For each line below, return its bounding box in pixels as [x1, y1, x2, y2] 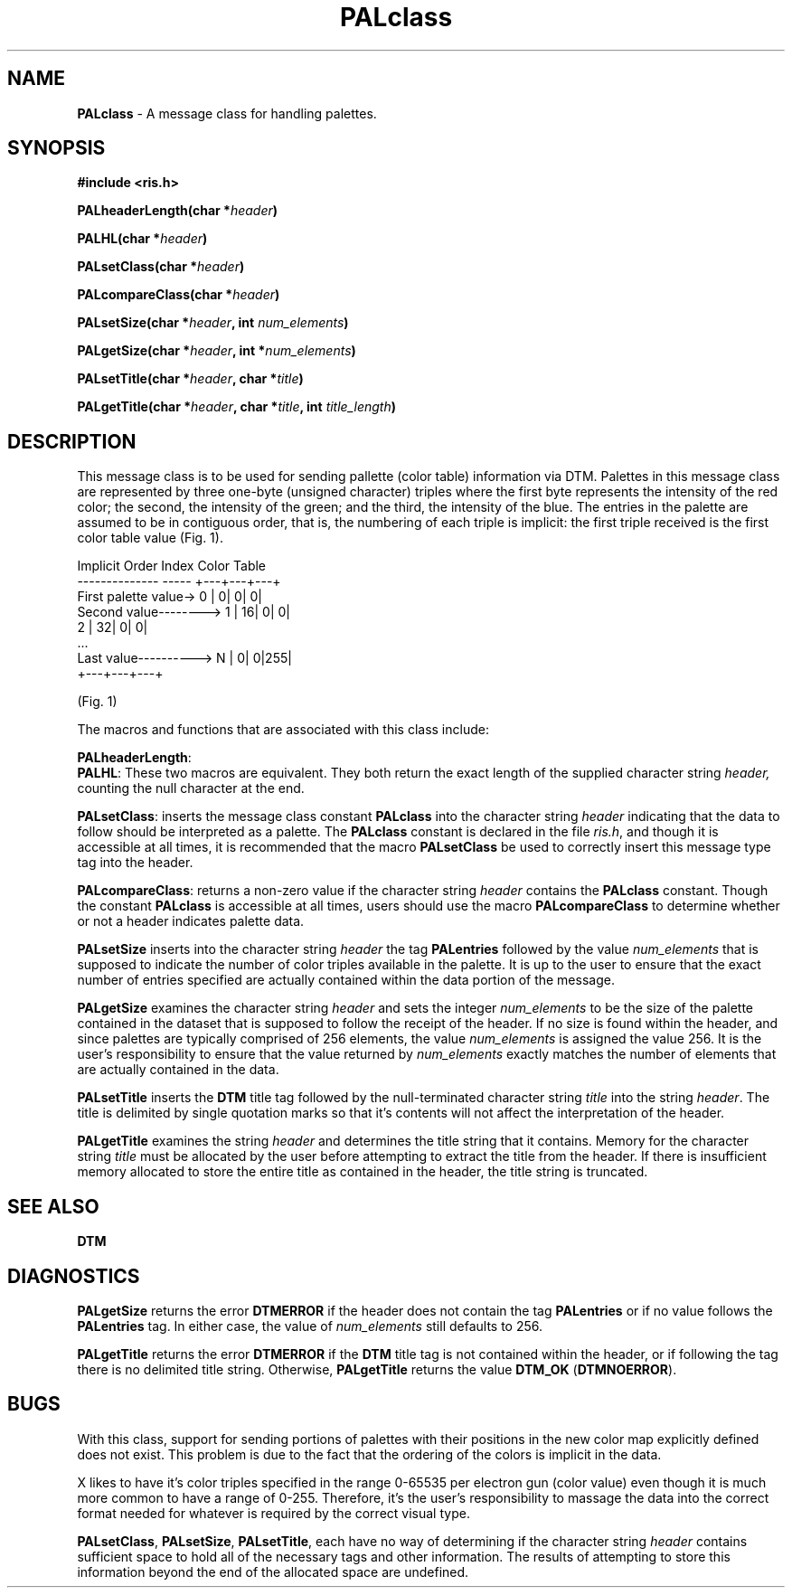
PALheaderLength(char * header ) [77, 203, 278, 219]
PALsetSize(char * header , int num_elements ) [77, 315, 349, 331]
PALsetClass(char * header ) [77, 259, 245, 275]
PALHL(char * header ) [77, 231, 208, 247]
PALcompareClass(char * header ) [77, 287, 280, 303]
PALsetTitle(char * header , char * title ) [77, 371, 304, 387]
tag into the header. [77, 854, 193, 871]
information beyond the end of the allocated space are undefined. [77, 1563, 469, 1580]
